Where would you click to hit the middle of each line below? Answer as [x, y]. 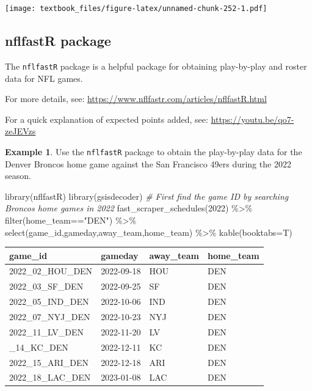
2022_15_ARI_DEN [49, 362]
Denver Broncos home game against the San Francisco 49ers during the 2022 [148, 163]
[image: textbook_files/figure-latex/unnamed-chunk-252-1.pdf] [136, 9]
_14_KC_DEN [39, 347]
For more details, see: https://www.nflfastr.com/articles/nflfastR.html [136, 99]
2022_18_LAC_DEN [50, 377]
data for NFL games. [44, 78]
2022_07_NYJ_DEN [50, 316]
